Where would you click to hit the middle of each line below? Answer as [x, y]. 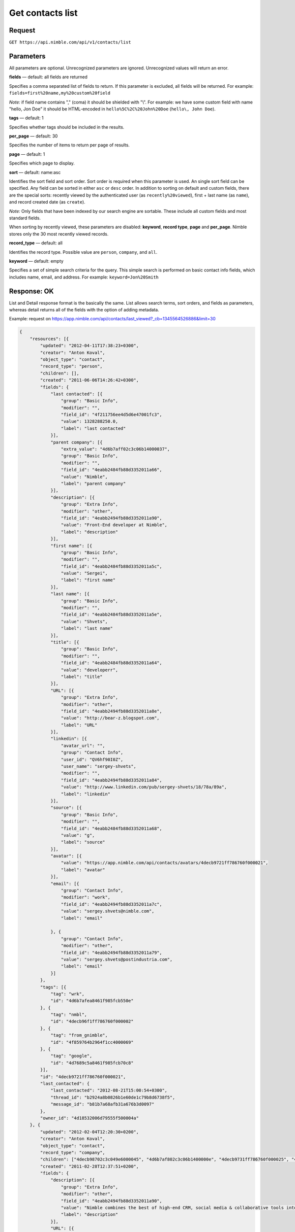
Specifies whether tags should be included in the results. [67, 127]
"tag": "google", [71, 1056]
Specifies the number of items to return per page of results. [69, 145]
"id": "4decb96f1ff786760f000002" [92, 1022]
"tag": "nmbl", [69, 1015]
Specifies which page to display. [42, 163]
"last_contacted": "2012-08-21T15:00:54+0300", [109, 1091]
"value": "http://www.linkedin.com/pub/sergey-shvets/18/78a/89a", [144, 787]
